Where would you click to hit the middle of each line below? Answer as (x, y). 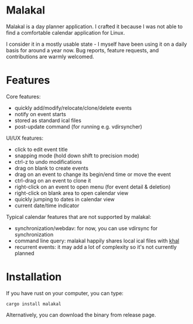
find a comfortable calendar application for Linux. (66, 32)
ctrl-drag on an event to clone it (53, 180)
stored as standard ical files (48, 120)
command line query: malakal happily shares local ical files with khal (97, 241)
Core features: (23, 96)
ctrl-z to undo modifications (48, 161)
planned (24, 253)
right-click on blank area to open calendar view (71, 193)
